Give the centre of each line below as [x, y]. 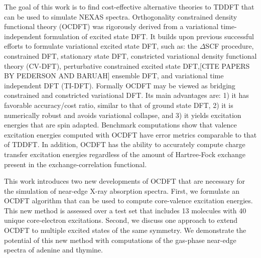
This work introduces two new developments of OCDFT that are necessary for [125, 181]
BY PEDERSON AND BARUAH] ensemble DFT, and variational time [114, 76]
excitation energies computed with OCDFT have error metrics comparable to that [130, 134]
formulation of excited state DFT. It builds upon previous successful [149, 36]
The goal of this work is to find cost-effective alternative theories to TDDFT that [129, 7]
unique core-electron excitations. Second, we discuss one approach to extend [121, 220]
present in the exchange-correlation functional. [76, 164]
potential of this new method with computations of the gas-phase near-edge [120, 240]
